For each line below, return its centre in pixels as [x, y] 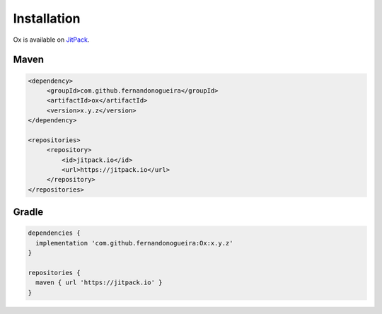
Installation [47, 18]
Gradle [28, 212]
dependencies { [54, 233]
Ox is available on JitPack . [51, 40]
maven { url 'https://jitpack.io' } [99, 283]
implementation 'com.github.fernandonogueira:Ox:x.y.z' [134, 243]
